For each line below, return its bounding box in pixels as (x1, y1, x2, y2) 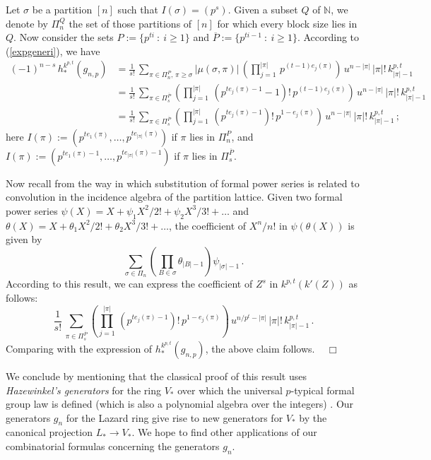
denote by (6, 16, 48, 30)
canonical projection (6, 425, 93, 440)
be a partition (32, 2, 93, 16)
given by (6, 232, 42, 247)
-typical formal (290, 382, 355, 397)
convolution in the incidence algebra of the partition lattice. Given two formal (6, 189, 343, 204)
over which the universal (177, 382, 283, 397)
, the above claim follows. (205, 341, 315, 355)
